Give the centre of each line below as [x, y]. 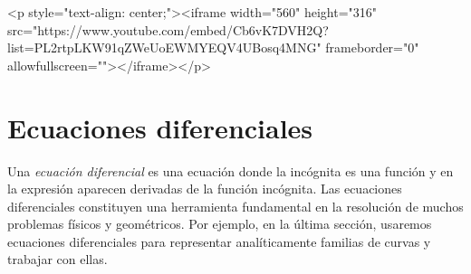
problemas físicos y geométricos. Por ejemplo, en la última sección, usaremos [220, 224]
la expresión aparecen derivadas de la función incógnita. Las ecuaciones [205, 189]
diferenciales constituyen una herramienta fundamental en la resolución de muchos [235, 206]
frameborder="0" [372, 47]
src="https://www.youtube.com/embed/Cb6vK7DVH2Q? [168, 29]
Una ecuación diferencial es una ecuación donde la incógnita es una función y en [231, 170]
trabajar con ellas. [58, 259]
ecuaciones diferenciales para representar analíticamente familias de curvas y [219, 241]
